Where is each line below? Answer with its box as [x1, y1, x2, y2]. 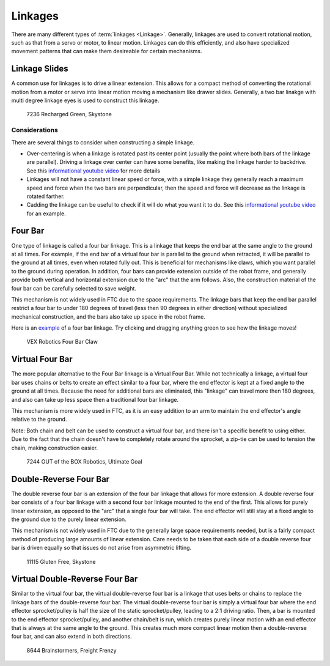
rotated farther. [26, 193, 65, 200]
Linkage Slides [11, 64, 68, 74]
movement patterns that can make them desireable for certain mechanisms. [11, 48, 202, 55]
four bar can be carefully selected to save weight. [11, 284, 137, 292]
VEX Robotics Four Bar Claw [26, 338, 98, 346]
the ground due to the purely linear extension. [11, 516, 127, 523]
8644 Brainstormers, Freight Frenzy [26, 646, 117, 654]
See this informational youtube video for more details [26, 167, 160, 174]
